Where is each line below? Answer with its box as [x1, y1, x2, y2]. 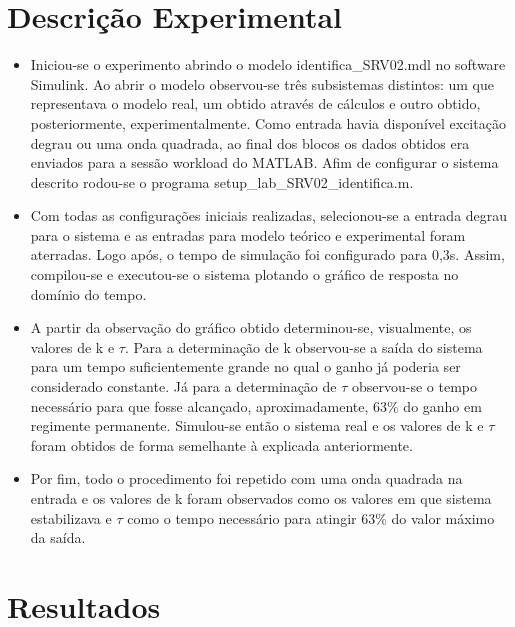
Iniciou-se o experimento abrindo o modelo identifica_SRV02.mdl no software [30, 54, 506, 75]
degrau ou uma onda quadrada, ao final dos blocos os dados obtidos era [30, 132, 470, 153]
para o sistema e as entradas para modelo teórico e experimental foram [30, 224, 466, 245]
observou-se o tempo [351, 376, 477, 397]
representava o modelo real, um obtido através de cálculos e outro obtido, [30, 93, 481, 114]
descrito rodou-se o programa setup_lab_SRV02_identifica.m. [30, 171, 414, 192]
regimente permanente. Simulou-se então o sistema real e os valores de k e [30, 415, 484, 436]
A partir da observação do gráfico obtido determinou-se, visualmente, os [30, 317, 472, 338]
